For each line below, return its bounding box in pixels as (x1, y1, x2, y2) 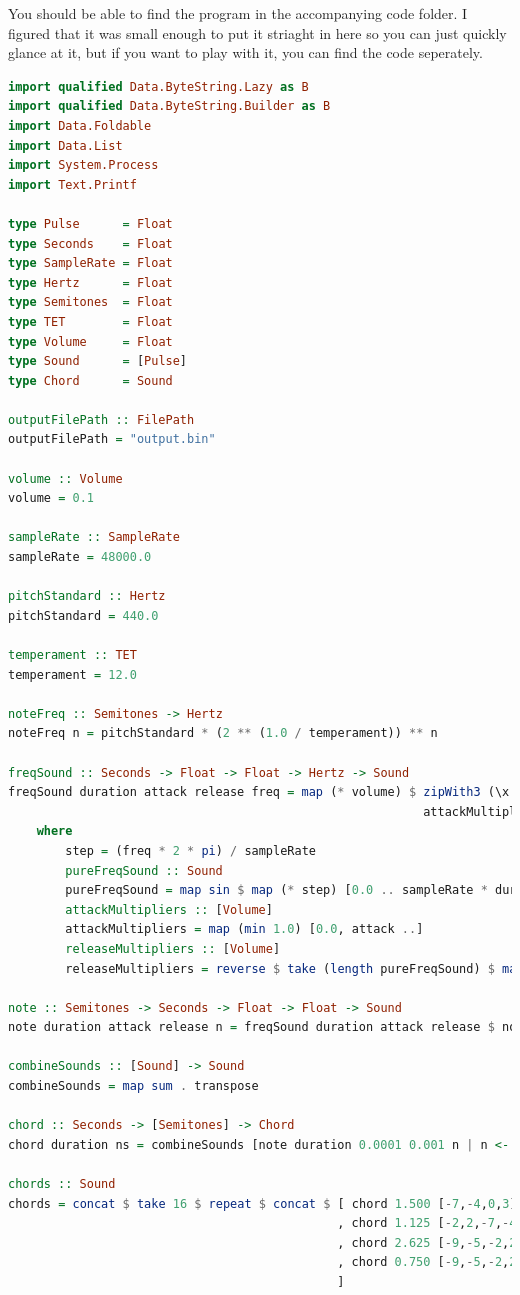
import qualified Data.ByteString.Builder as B (8, 99, 331, 114)
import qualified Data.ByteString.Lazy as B (8, 79, 309, 94)
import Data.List (8, 138, 123, 153)
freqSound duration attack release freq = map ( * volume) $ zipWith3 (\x (8, 785, 510, 800)
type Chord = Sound (8, 373, 173, 388)
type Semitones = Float (8, 295, 173, 310)
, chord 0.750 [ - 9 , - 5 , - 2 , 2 (337, 1255, 517, 1270)
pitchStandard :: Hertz (8, 589, 166, 604)
